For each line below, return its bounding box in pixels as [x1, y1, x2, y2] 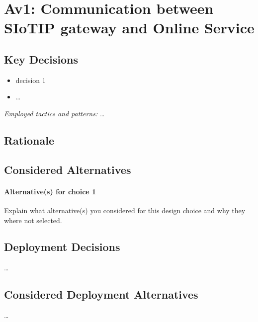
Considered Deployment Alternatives [4, 287, 198, 302]
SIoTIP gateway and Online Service [4, 17, 255, 38]
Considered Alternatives [4, 161, 131, 177]
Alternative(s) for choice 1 [4, 186, 96, 196]
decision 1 [15, 75, 46, 85]
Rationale [4, 132, 54, 148]
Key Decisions [4, 51, 79, 67]
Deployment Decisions [4, 239, 120, 254]
